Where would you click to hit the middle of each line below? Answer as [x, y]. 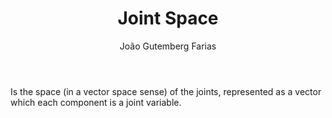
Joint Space [168, 18]
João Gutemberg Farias [168, 46]
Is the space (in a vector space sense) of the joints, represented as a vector [166, 91]
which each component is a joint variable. [96, 102]
